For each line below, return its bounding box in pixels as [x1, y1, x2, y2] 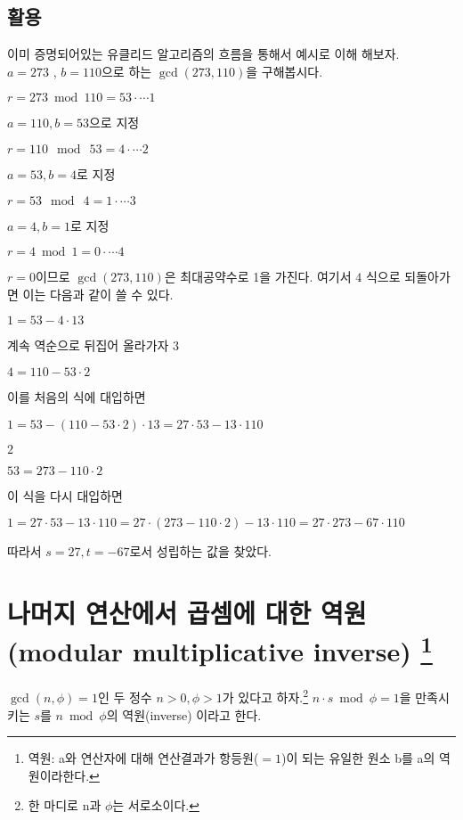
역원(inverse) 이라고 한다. [122, 705, 262, 724]
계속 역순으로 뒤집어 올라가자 [7, 336, 169, 355]
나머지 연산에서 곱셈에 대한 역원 [7, 594, 367, 630]
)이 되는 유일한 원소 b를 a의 [281, 749, 435, 767]
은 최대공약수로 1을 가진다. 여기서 [164, 267, 352, 286]
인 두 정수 [97, 688, 152, 707]
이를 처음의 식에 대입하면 [7, 387, 146, 406]
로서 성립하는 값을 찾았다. [129, 542, 272, 561]
